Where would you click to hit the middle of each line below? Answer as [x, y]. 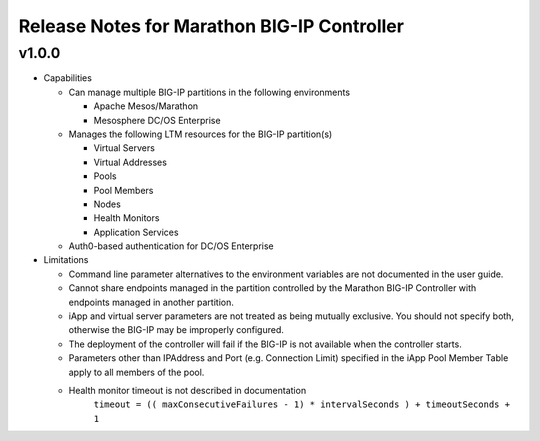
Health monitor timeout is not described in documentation [187, 390]
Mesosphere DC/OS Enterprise [157, 120]
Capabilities [67, 78]
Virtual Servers [124, 148]
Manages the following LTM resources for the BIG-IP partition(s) [200, 134]
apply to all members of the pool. [136, 372]
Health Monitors [126, 218]
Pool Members [123, 190]
